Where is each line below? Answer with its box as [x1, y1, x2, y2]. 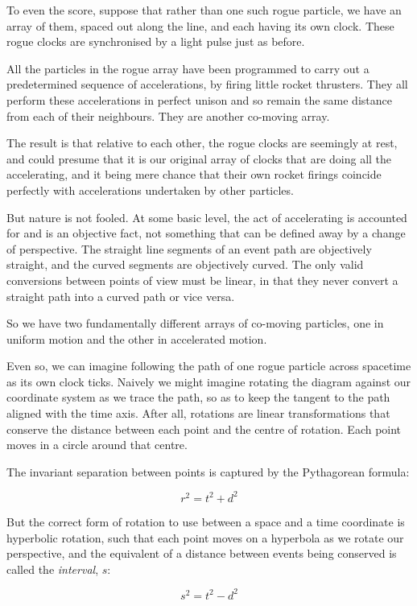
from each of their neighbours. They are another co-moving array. [6, 107, 330, 124]
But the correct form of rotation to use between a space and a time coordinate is [6, 513, 405, 530]
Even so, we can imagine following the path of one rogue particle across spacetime [6, 357, 411, 374]
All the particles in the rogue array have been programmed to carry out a [6, 60, 370, 76]
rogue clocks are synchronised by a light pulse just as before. [6, 33, 305, 50]
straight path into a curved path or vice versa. [6, 287, 235, 304]
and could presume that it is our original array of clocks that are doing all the [6, 150, 392, 167]
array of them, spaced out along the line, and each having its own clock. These [6, 17, 394, 34]
